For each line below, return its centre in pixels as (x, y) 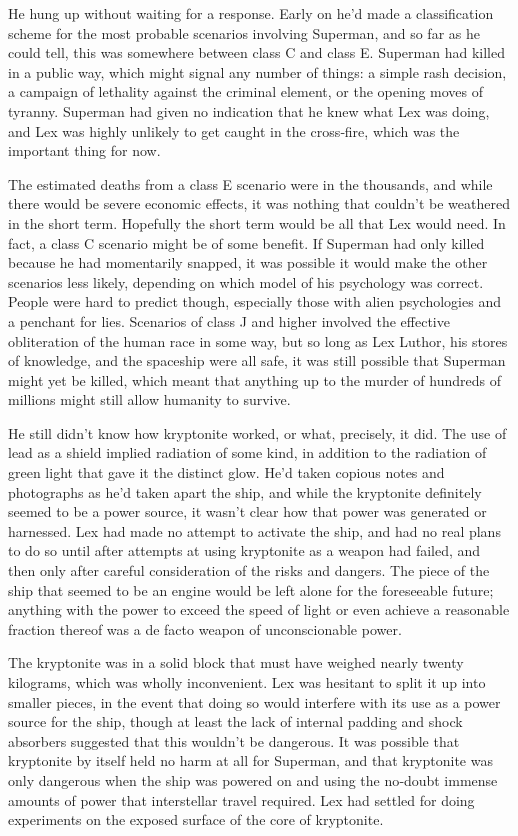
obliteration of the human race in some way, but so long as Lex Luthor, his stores (258, 340)
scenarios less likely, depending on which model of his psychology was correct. (246, 281)
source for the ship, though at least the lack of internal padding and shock (235, 721)
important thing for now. (84, 150)
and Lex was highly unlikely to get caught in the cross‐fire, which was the (234, 130)
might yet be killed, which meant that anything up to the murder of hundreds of (254, 379)
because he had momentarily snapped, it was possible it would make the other (248, 262)
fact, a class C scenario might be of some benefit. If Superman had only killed (246, 242)
